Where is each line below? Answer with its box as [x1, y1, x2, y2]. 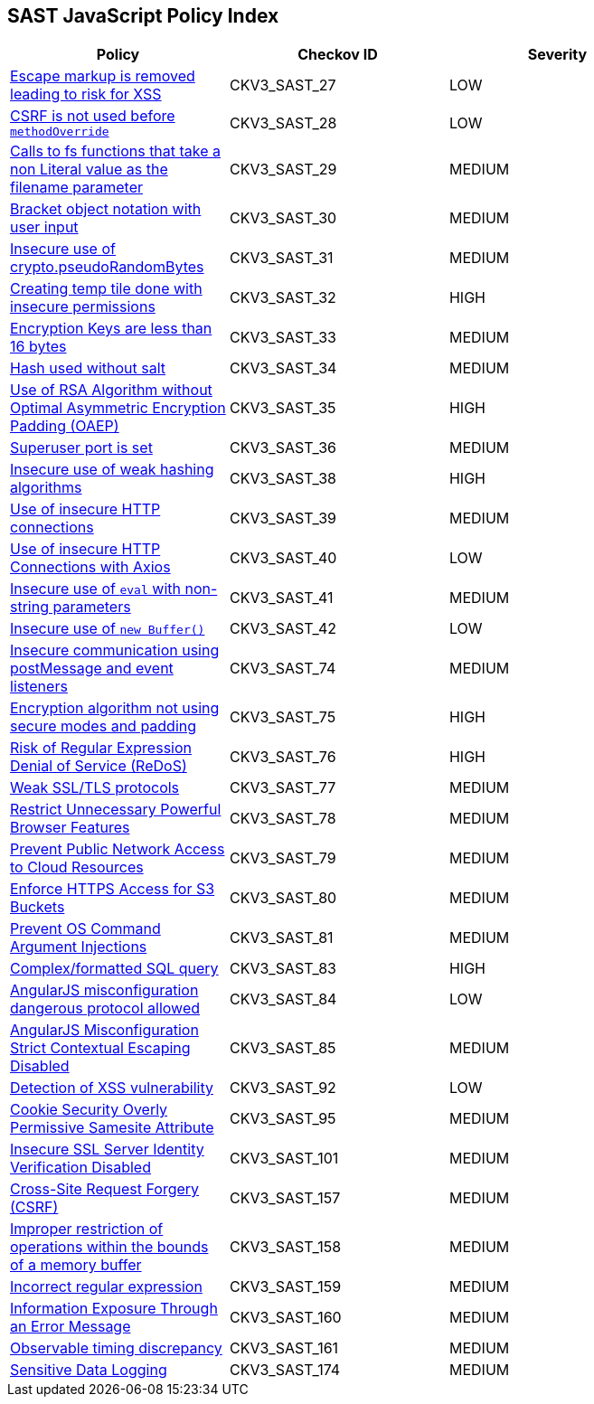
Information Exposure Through [10, 1299, 218, 1318]
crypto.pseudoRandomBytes [10, 258, 204, 277]
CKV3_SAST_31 [229, 249, 334, 268]
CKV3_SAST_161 [229, 1339, 339, 1358]
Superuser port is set [10, 438, 153, 457]
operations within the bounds [10, 1238, 209, 1257]
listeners [10, 677, 68, 696]
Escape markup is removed [10, 67, 195, 86]
